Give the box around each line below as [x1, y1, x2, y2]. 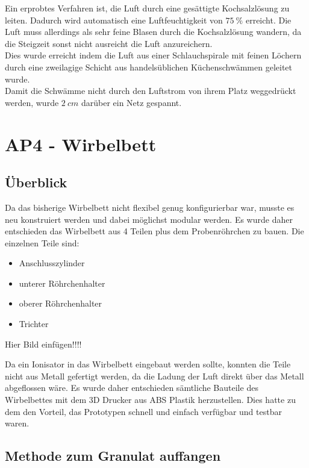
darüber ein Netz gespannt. [81, 96, 182, 108]
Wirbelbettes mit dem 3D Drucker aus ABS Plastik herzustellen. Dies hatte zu [5, 393, 296, 406]
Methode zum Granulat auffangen [5, 446, 221, 465]
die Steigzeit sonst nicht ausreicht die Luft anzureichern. [5, 37, 213, 49]
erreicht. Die [245, 13, 292, 26]
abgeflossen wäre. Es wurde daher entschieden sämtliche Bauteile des [5, 381, 258, 394]
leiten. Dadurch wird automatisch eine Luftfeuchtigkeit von [5, 13, 223, 26]
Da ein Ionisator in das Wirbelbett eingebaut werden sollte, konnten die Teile [5, 358, 291, 370]
